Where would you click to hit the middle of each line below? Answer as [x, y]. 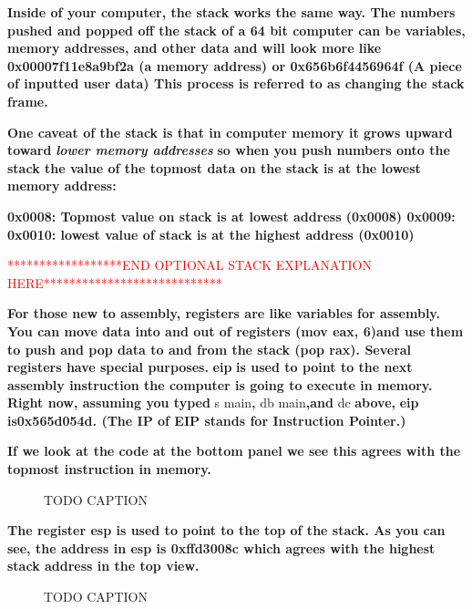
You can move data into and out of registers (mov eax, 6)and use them [236, 330]
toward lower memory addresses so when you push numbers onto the [229, 150]
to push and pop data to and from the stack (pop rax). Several [210, 349]
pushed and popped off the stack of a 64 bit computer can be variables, [236, 30]
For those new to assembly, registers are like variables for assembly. [224, 313]
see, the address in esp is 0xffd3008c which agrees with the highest [221, 547]
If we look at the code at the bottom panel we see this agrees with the [234, 451]
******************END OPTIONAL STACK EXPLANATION [190, 265]
